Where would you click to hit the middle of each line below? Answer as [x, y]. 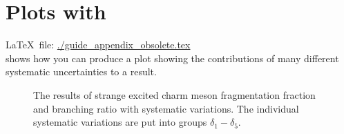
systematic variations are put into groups [120, 122]
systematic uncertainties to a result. [81, 71]
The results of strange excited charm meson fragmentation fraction [174, 94]
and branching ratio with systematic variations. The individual [166, 108]
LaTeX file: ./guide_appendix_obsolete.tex [98, 45]
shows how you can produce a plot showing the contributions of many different [172, 58]
